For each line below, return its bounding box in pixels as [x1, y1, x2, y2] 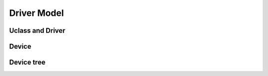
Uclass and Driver [9, 26, 66, 35]
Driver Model [9, 7, 64, 18]
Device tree [9, 58, 46, 67]
